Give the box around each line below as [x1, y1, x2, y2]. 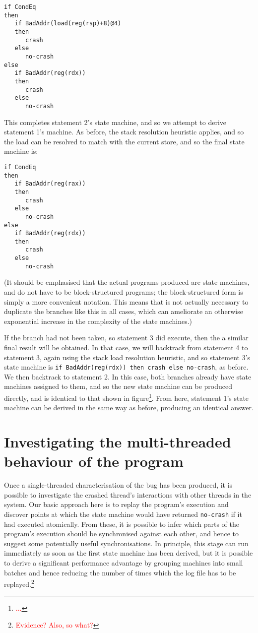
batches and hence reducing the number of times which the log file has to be [4, 567, 236, 577]
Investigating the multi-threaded [4, 432, 231, 452]
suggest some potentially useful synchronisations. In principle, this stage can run [4, 538, 249, 548]
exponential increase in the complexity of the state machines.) [4, 316, 193, 326]
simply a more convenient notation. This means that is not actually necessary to [4, 296, 249, 307]
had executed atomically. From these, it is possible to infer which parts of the [4, 518, 239, 529]
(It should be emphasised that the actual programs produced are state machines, [4, 277, 250, 287]
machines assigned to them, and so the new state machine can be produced [4, 381, 233, 391]
